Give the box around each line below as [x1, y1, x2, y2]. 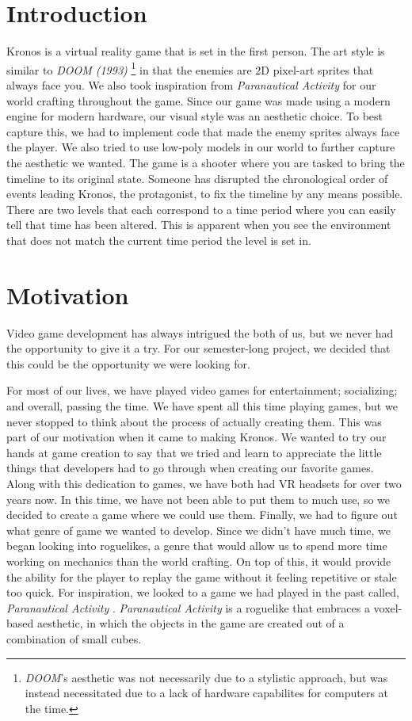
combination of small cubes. [6, 630, 142, 647]
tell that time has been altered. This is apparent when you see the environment [6, 216, 391, 233]
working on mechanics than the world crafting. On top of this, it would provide [6, 552, 391, 569]
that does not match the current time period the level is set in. [6, 231, 311, 248]
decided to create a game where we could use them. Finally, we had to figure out [6, 506, 398, 523]
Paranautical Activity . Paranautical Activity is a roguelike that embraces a [6, 599, 370, 616]
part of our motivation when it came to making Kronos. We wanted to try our [6, 429, 387, 445]
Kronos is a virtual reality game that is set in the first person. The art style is [6, 43, 385, 59]
